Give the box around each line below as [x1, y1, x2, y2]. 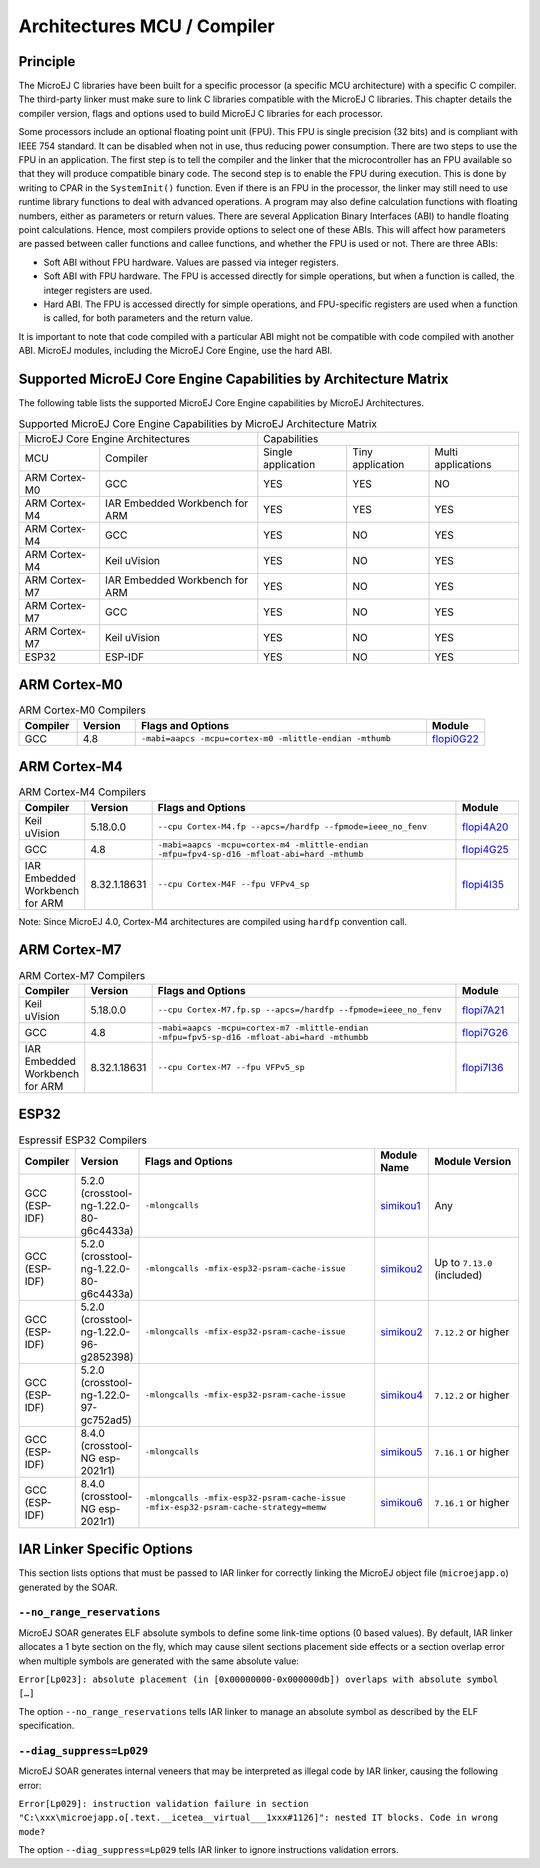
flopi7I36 [461, 1060, 504, 1074]
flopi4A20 [461, 820, 509, 834]
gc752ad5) [80, 1413, 132, 1427]
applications [434, 457, 492, 471]
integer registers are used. [43, 284, 153, 296]
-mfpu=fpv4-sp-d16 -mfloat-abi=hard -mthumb [157, 848, 364, 859]
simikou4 [380, 1388, 424, 1402]
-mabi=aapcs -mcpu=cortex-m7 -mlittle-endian [157, 1022, 369, 1033]
